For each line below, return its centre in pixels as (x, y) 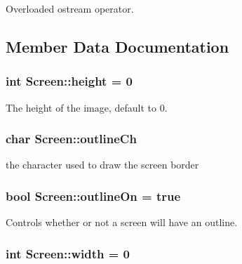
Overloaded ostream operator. (70, 8)
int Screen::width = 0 (68, 253)
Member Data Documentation (117, 46)
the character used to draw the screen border (102, 165)
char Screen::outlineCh (71, 139)
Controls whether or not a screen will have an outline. (122, 222)
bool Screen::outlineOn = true (93, 196)
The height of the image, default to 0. (87, 107)
